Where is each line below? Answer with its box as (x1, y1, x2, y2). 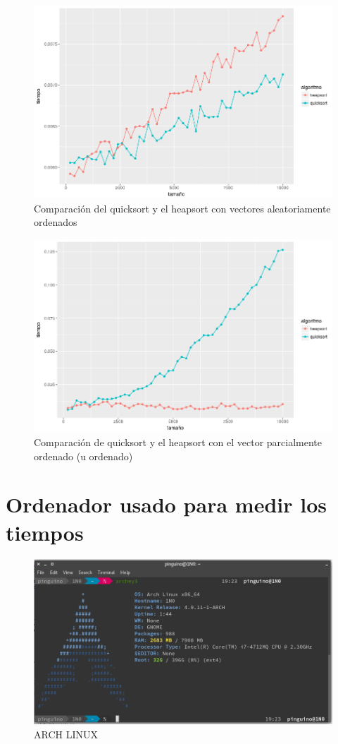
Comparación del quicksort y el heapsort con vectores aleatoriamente (34, 200, 331, 215)
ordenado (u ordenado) (34, 448, 133, 463)
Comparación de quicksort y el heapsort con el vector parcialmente (34, 434, 323, 449)
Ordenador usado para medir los (6, 490, 327, 519)
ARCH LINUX (34, 726, 98, 741)
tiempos (6, 517, 84, 546)
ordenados (34, 215, 77, 229)
